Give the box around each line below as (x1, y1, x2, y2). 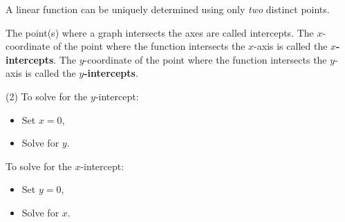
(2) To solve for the (6, 89, 88, 103)
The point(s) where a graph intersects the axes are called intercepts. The (6, 25, 314, 39)
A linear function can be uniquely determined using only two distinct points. (6, 2, 330, 16)
